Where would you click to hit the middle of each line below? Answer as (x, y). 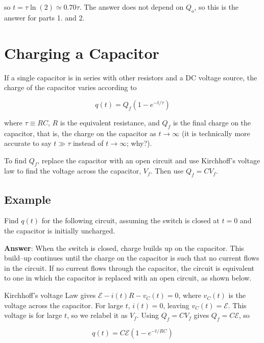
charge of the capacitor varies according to (70, 87)
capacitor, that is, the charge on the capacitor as (80, 133)
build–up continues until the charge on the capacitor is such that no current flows (132, 258)
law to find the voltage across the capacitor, (73, 171)
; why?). (139, 143)
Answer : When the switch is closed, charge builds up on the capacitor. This (124, 248)
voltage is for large (33, 315)
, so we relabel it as (97, 315)
